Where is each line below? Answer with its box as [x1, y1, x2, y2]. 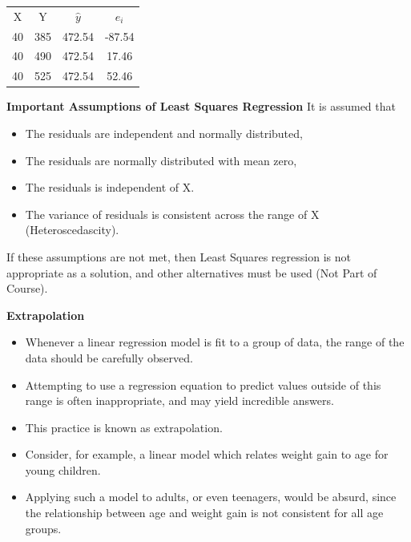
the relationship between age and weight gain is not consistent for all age [25, 504, 384, 521]
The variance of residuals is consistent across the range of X [25, 205, 320, 222]
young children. [25, 461, 101, 478]
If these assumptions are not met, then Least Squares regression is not [6, 248, 351, 265]
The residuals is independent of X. [25, 179, 195, 196]
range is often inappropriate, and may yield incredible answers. [25, 392, 334, 409]
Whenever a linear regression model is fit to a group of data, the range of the [25, 334, 405, 350]
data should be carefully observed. [25, 349, 193, 366]
